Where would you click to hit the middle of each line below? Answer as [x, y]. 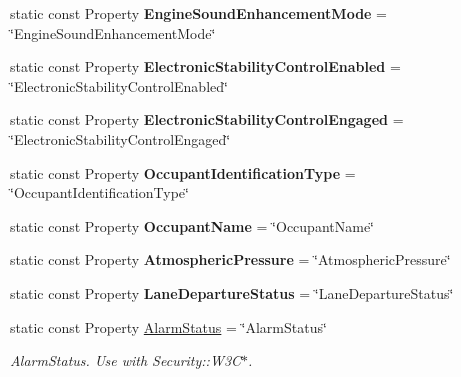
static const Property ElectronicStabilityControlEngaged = [207, 119]
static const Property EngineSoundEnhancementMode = [199, 13]
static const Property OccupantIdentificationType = [183, 172]
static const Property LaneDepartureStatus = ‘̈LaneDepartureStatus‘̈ [232, 292]
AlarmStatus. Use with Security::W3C [126, 360]
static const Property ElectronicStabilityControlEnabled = [205, 66]
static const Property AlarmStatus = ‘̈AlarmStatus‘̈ [168, 326]
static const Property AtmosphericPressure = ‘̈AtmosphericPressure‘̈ [230, 259]
